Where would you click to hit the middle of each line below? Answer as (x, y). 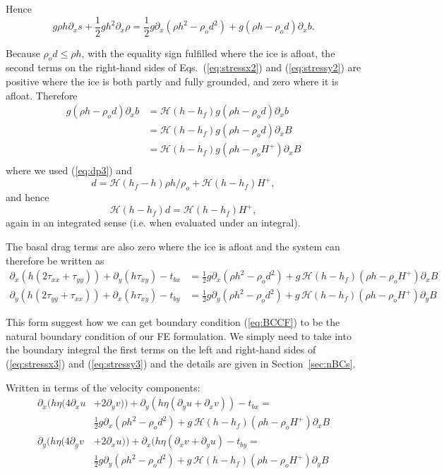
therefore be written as (55, 260)
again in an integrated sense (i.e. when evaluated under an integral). (153, 223)
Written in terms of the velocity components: (103, 387)
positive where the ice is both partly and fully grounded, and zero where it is (172, 81)
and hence (28, 197)
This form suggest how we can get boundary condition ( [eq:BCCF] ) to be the (173, 322)
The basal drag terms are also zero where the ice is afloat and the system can (173, 246)
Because (23, 53)
